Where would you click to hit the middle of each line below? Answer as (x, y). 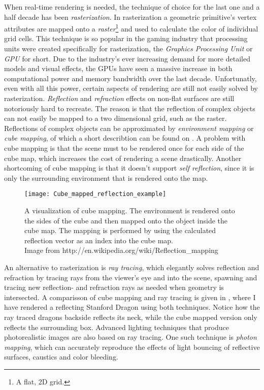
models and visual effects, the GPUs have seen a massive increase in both (118, 68)
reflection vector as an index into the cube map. (99, 240)
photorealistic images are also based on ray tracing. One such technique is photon (130, 337)
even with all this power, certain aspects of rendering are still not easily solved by (131, 88)
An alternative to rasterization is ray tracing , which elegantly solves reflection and (132, 267)
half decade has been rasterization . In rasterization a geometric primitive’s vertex (130, 17)
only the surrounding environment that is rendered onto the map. (106, 177)
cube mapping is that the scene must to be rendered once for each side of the (124, 148)
